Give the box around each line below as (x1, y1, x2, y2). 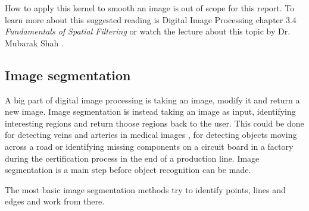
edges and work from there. (5, 195, 105, 207)
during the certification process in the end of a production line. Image (5, 152, 260, 164)
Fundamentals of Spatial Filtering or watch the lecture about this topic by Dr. (5, 25, 291, 37)
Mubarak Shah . (5, 36, 64, 49)
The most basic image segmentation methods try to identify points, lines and (5, 183, 286, 196)
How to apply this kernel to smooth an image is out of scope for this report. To (5, 2, 295, 14)
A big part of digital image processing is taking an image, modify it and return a (5, 93, 300, 106)
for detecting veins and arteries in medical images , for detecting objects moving (5, 128, 297, 141)
